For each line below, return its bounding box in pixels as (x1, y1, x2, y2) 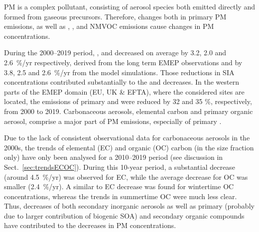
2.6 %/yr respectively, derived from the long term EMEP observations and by (4, 57, 243, 67)
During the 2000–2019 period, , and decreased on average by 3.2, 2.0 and (4, 47, 227, 58)
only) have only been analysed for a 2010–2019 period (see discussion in (4, 152, 223, 162)
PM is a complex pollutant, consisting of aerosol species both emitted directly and (4, 1, 255, 11)
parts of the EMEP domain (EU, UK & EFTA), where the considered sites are (4, 86, 245, 97)
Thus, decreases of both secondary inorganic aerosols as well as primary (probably (4, 201, 255, 211)
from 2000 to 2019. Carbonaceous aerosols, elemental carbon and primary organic (4, 106, 253, 116)
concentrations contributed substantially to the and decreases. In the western (4, 77, 239, 87)
